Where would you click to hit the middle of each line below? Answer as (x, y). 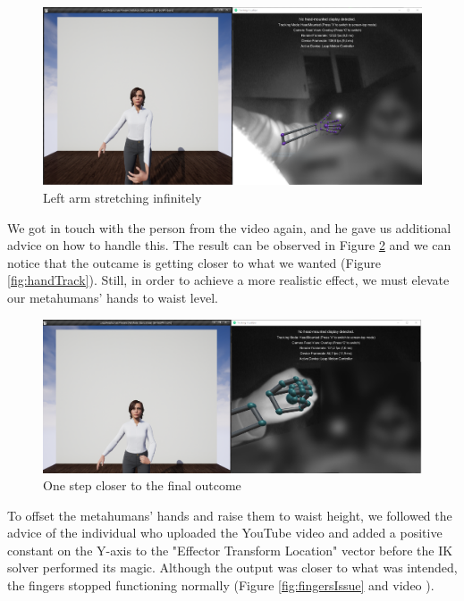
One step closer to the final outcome (142, 485)
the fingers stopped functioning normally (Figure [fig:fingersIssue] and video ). (221, 585)
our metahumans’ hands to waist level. (113, 297)
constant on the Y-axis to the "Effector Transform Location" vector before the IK (230, 550)
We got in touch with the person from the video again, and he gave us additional (229, 227)
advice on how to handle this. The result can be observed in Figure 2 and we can (229, 245)
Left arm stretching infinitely (122, 197)
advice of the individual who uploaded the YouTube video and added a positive (225, 533)
